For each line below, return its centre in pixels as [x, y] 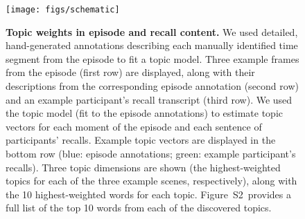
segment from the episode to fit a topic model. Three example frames [152, 58]
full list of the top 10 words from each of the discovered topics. [139, 208]
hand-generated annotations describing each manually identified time [152, 45]
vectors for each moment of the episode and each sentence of [134, 126]
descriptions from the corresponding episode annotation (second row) [152, 86]
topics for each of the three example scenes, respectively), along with [151, 181]
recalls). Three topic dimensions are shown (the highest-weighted [143, 167]
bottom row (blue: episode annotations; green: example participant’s [151, 153]
